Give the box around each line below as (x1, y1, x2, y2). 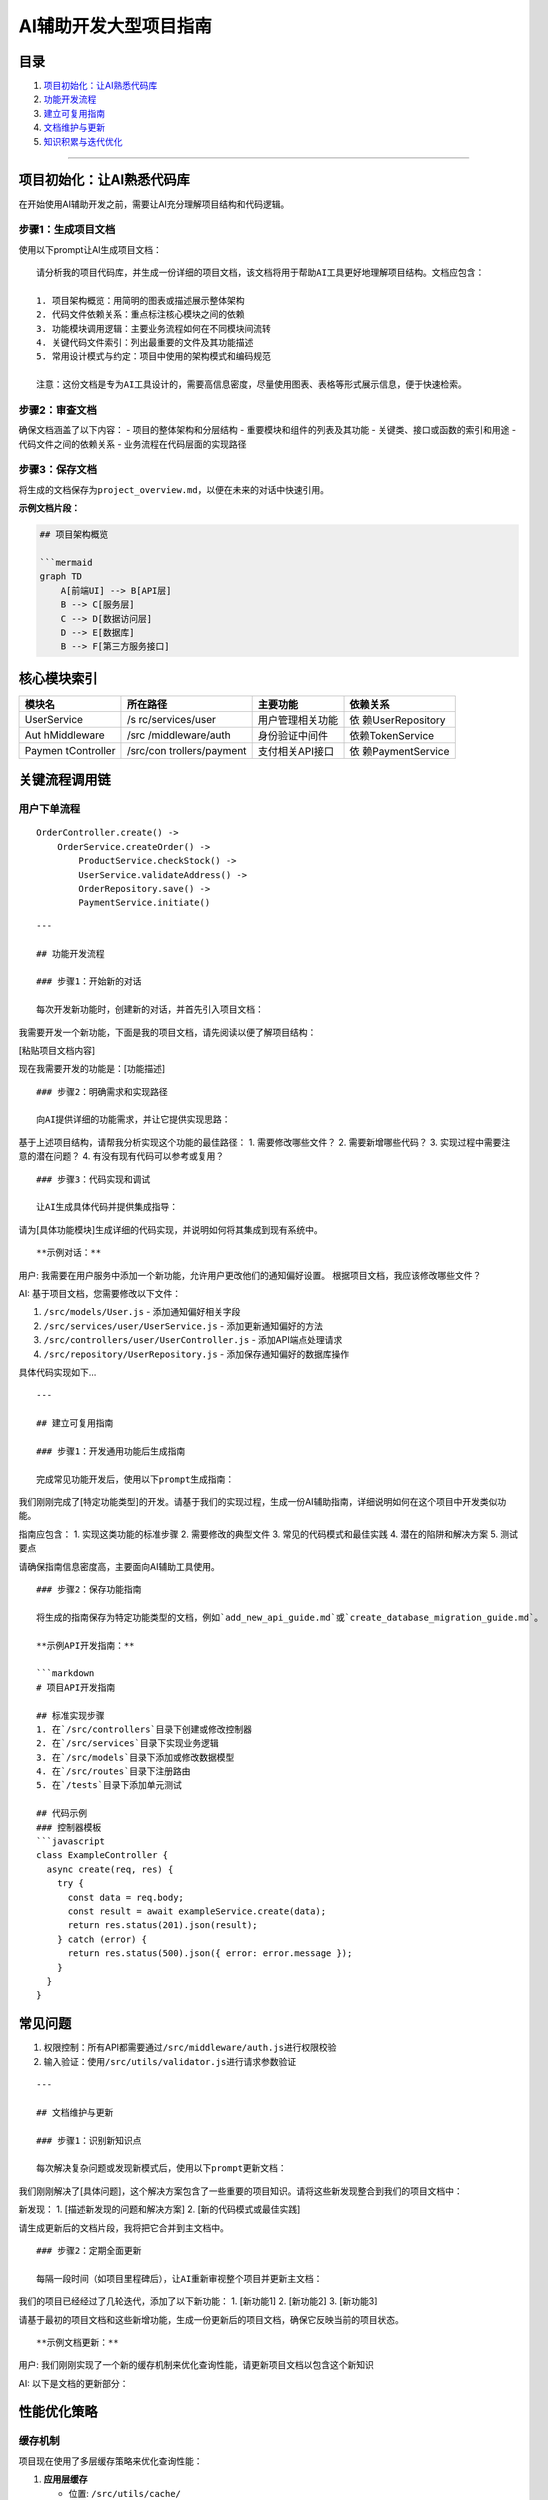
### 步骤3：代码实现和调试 (36, 1173, 151, 1185)
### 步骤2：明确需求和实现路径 (36, 1086, 169, 1097)
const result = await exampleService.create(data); (67, 1906, 327, 1917)
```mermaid (39, 557, 93, 569)
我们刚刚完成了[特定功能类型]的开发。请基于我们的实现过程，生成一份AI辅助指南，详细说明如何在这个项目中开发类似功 (18, 1496, 507, 1508)
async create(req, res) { (46, 1863, 174, 1875)
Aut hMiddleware (24, 728, 105, 742)
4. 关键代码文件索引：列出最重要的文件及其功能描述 (36, 337, 254, 349)
